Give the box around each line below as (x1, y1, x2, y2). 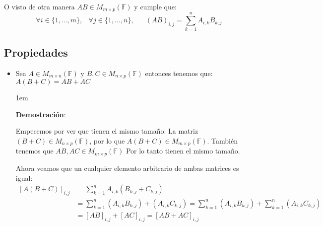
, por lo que (89, 136, 125, 146)
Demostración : (15, 109, 66, 119)
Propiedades (4, 44, 68, 60)
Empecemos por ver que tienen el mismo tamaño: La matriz (15, 126, 198, 136)
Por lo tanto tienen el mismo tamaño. (126, 146, 240, 156)
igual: (15, 172, 33, 183)
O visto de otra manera (4, 1, 75, 11)
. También (207, 136, 238, 146)
